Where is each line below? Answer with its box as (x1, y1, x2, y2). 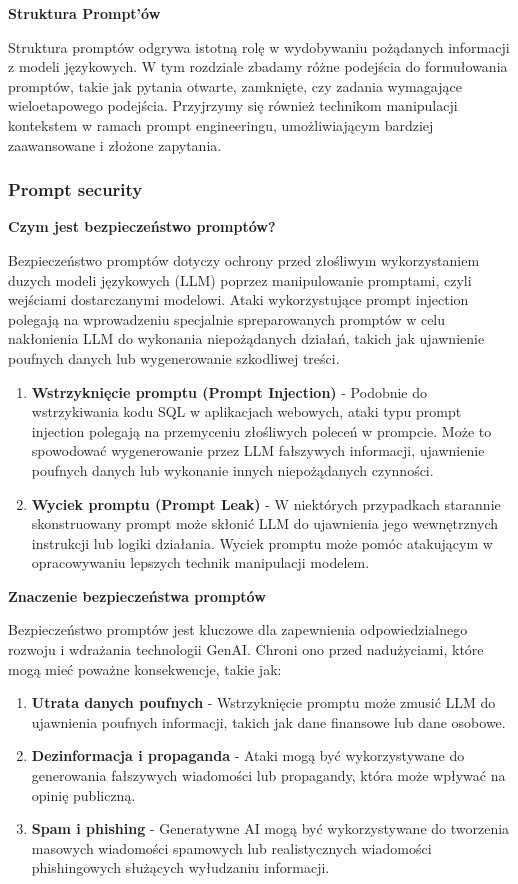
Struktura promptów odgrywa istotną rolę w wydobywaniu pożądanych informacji (8, 36, 510, 57)
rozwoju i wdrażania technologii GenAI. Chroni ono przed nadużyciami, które (8, 639, 484, 660)
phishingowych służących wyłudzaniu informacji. (31, 857, 330, 878)
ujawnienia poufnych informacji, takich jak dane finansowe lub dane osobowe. (31, 711, 506, 732)
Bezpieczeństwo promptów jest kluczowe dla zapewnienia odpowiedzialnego (8, 619, 468, 640)
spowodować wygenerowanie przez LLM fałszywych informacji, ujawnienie (31, 440, 485, 461)
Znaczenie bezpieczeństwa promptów (8, 585, 266, 606)
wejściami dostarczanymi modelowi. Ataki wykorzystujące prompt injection (8, 289, 469, 310)
